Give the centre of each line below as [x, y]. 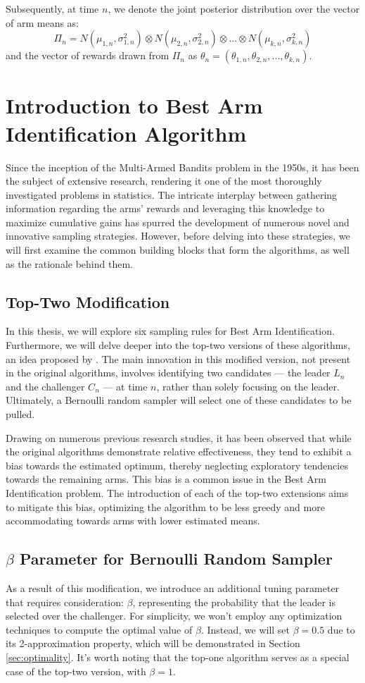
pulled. [20, 414]
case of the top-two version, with [76, 671]
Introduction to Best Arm [134, 105]
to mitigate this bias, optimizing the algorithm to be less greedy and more [165, 506]
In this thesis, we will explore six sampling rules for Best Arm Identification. [170, 331]
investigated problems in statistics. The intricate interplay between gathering [172, 194]
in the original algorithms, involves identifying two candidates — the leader [168, 373]
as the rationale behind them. [69, 263]
